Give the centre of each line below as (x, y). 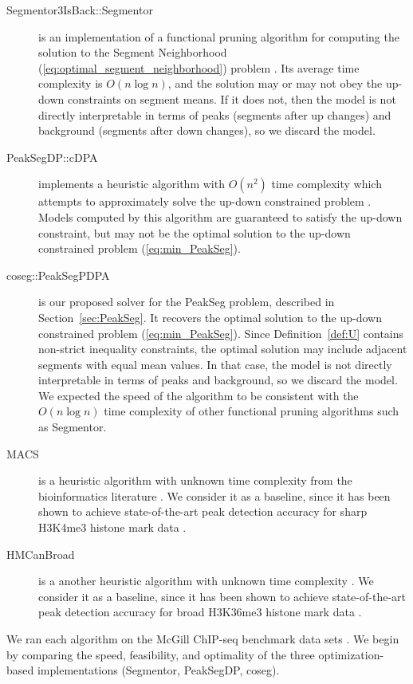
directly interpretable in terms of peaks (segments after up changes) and (215, 114)
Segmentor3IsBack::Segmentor (80, 10)
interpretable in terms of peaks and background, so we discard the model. (218, 380)
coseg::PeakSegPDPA (58, 275)
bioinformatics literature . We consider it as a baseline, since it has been (214, 495)
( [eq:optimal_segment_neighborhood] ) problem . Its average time (199, 67)
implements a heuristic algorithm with (132, 184)
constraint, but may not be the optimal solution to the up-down (195, 232)
